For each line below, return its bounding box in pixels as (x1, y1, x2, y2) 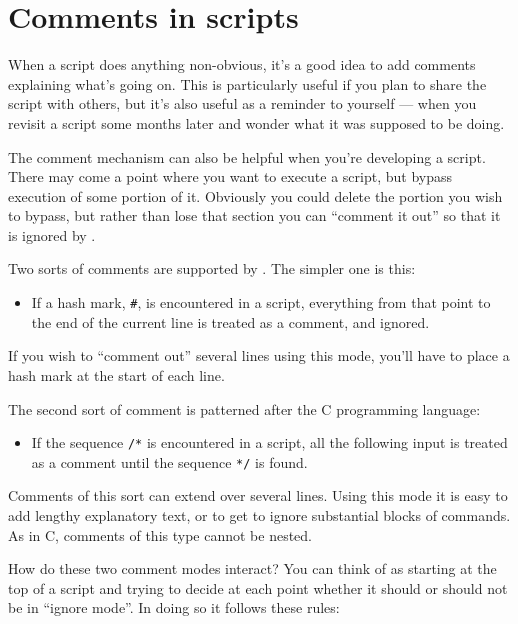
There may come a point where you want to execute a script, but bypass (8, 166, 453, 187)
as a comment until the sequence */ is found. (31, 451, 308, 472)
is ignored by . (8, 224, 96, 245)
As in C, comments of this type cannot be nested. (8, 524, 312, 545)
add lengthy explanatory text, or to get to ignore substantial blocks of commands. (8, 505, 511, 525)
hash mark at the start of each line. (8, 364, 225, 385)
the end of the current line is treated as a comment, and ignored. (31, 311, 430, 332)
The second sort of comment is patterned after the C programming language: (8, 398, 481, 419)
